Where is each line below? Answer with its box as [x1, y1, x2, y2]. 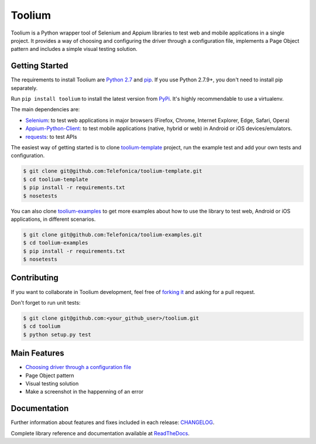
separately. [11, 84, 38, 91]
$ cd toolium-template [23, 176, 88, 183]
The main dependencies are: [11, 106, 80, 113]
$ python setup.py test [23, 331, 92, 338]
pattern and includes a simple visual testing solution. [11, 46, 138, 53]
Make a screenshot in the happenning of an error [25, 388, 144, 395]
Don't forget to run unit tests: [11, 299, 81, 306]
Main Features [11, 349, 64, 358]
